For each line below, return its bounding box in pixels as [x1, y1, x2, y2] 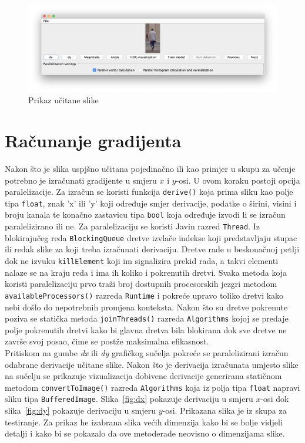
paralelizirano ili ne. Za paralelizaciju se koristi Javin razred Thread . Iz [5, 220, 260, 232]
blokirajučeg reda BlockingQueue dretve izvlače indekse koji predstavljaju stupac [5, 231, 297, 244]
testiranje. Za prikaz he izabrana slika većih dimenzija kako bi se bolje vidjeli [5, 415, 283, 428]
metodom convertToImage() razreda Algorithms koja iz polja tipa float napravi [5, 381, 300, 393]
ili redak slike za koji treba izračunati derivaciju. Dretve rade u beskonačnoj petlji [5, 243, 300, 255]
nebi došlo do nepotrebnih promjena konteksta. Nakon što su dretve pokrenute [5, 300, 288, 313]
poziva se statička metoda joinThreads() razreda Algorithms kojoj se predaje [5, 312, 289, 324]
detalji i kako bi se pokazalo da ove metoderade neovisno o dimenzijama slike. [5, 427, 285, 439]
